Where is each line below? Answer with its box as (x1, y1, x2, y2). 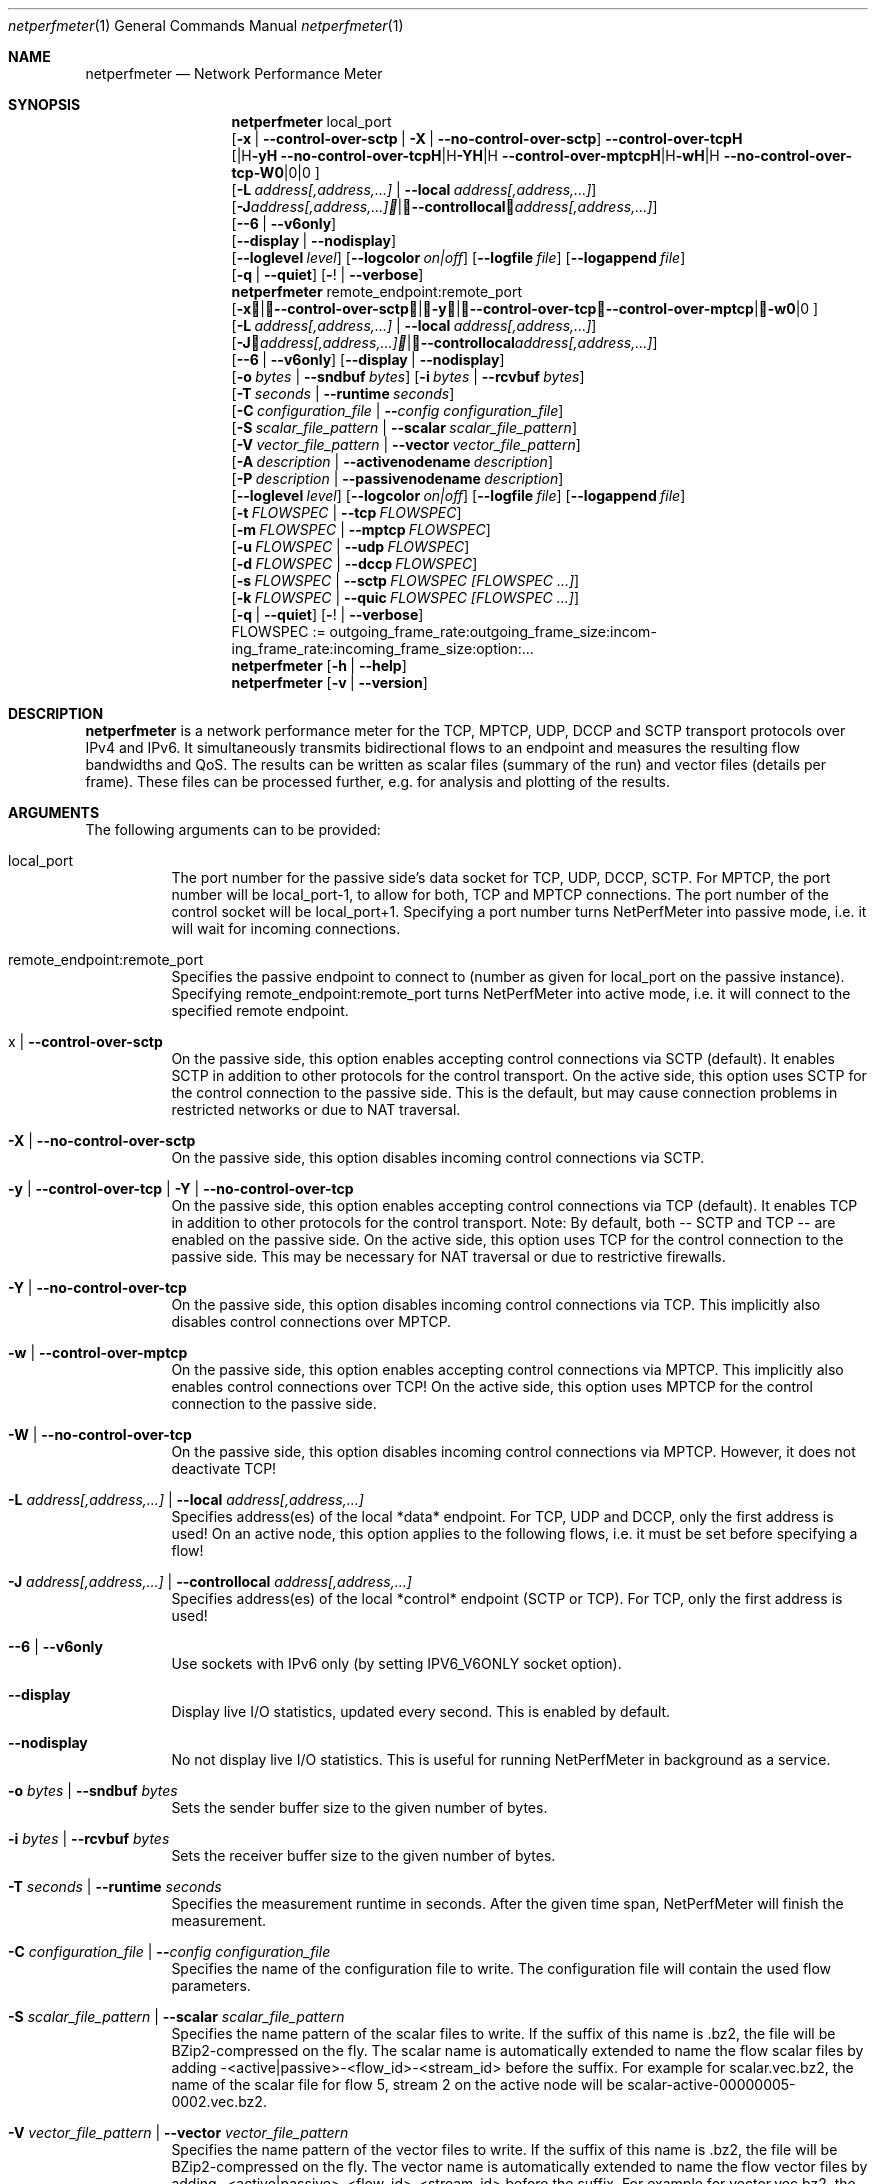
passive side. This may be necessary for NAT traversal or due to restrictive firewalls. (171, 1248, 726, 1265)
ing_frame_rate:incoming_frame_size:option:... (231, 640, 534, 657)
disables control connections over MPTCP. (171, 1313, 452, 1330)
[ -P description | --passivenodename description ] (231, 470, 564, 487)
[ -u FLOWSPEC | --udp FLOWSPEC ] (231, 538, 470, 555)
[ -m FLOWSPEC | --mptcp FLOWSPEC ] (231, 521, 491, 538)
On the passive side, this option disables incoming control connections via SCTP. (171, 1149, 705, 1166)
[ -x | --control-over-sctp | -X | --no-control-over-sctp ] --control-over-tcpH (231, 130, 743, 147)
